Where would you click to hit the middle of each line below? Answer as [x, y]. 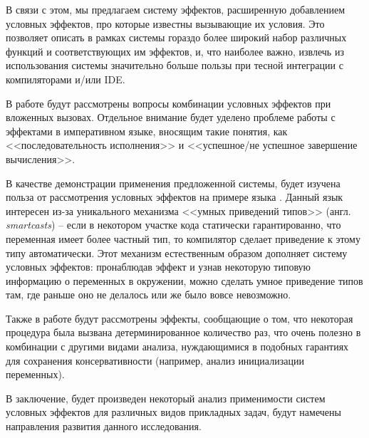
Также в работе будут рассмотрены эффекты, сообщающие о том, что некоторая [180, 318]
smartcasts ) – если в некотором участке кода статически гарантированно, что [173, 225]
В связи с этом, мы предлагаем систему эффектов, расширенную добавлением [176, 9]
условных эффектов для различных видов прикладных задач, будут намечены [173, 412]
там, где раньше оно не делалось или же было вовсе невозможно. [149, 294]
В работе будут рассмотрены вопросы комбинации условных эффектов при [168, 103]
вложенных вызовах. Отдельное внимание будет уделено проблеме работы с [171, 117]
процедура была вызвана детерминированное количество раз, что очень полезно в [183, 332]
